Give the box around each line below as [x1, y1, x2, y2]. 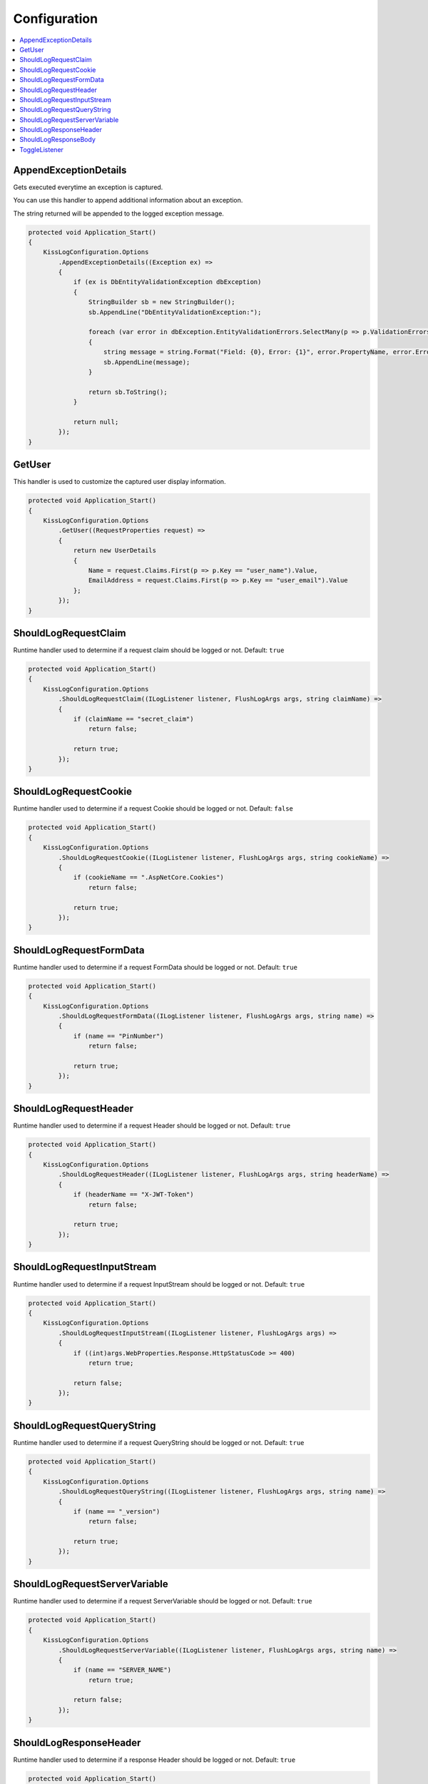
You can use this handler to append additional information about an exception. [13, 196, 243, 205]
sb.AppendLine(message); [103, 358, 190, 366]
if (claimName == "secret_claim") [73, 714, 194, 723]
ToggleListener [19, 145, 64, 153]
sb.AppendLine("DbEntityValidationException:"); [88, 308, 262, 316]
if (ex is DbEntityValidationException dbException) [73, 278, 262, 286]
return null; [73, 417, 119, 426]
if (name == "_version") [73, 1507, 160, 1516]
